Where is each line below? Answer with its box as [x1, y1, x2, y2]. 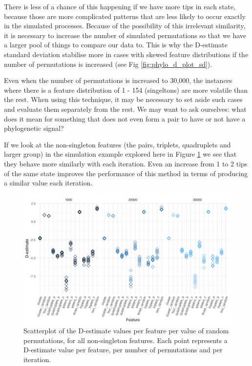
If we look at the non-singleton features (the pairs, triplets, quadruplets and [4, 139, 231, 149]
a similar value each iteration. [4, 178, 93, 188]
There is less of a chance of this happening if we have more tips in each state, [4, 1, 236, 11]
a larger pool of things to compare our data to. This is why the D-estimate [4, 40, 228, 50]
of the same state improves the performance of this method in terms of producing [4, 168, 248, 178]
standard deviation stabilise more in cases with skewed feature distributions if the [4, 49, 249, 59]
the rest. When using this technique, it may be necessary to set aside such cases [4, 94, 243, 104]
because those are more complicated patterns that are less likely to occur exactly [4, 11, 246, 21]
